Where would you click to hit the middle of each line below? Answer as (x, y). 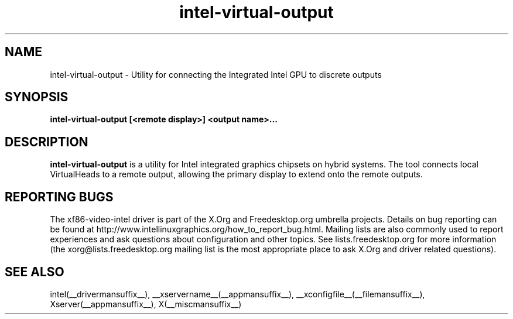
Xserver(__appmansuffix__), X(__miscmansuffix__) (146, 304)
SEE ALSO (35, 272)
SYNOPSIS (37, 97)
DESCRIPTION (47, 142)
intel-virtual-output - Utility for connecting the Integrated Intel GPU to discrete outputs (216, 74)
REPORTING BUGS (59, 197)
